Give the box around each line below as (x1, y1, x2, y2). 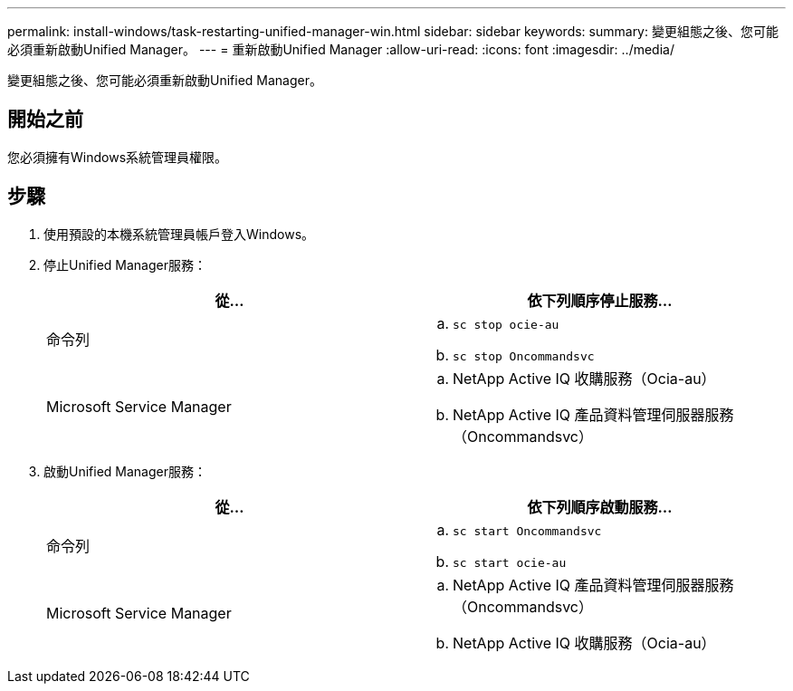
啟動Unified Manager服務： (43, 463, 206, 479)
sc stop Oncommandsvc (453, 349, 595, 363)
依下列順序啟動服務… (527, 497, 673, 516)
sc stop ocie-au (453, 317, 559, 331)
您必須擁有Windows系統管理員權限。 (7, 149, 228, 165)
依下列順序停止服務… (527, 291, 673, 310)
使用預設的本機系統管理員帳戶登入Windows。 (43, 226, 315, 242)
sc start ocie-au (453, 555, 567, 570)
